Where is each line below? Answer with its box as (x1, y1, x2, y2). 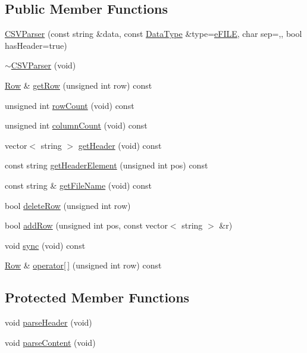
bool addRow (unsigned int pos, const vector (5, 219, 168, 232)
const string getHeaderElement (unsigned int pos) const (5, 159, 208, 171)
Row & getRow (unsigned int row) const (5, 79, 152, 91)
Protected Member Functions (5, 288, 190, 307)
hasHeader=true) (5, 39, 67, 51)
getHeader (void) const (78, 139, 162, 151)
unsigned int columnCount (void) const (5, 119, 148, 132)
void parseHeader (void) (5, 316, 92, 329)
